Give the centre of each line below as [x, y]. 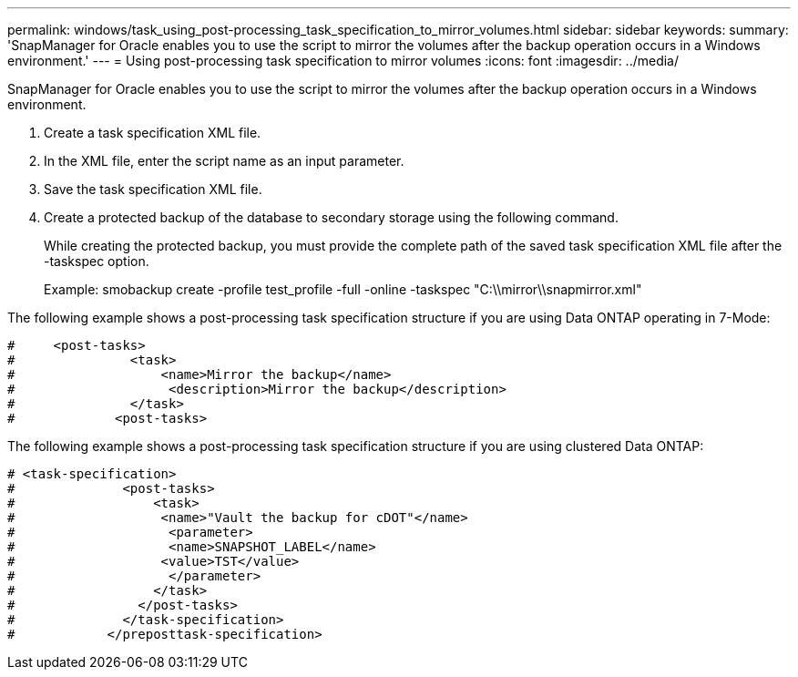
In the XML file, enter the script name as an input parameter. [224, 161]
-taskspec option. [97, 261]
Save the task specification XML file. [153, 189]
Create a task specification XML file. [153, 133]
